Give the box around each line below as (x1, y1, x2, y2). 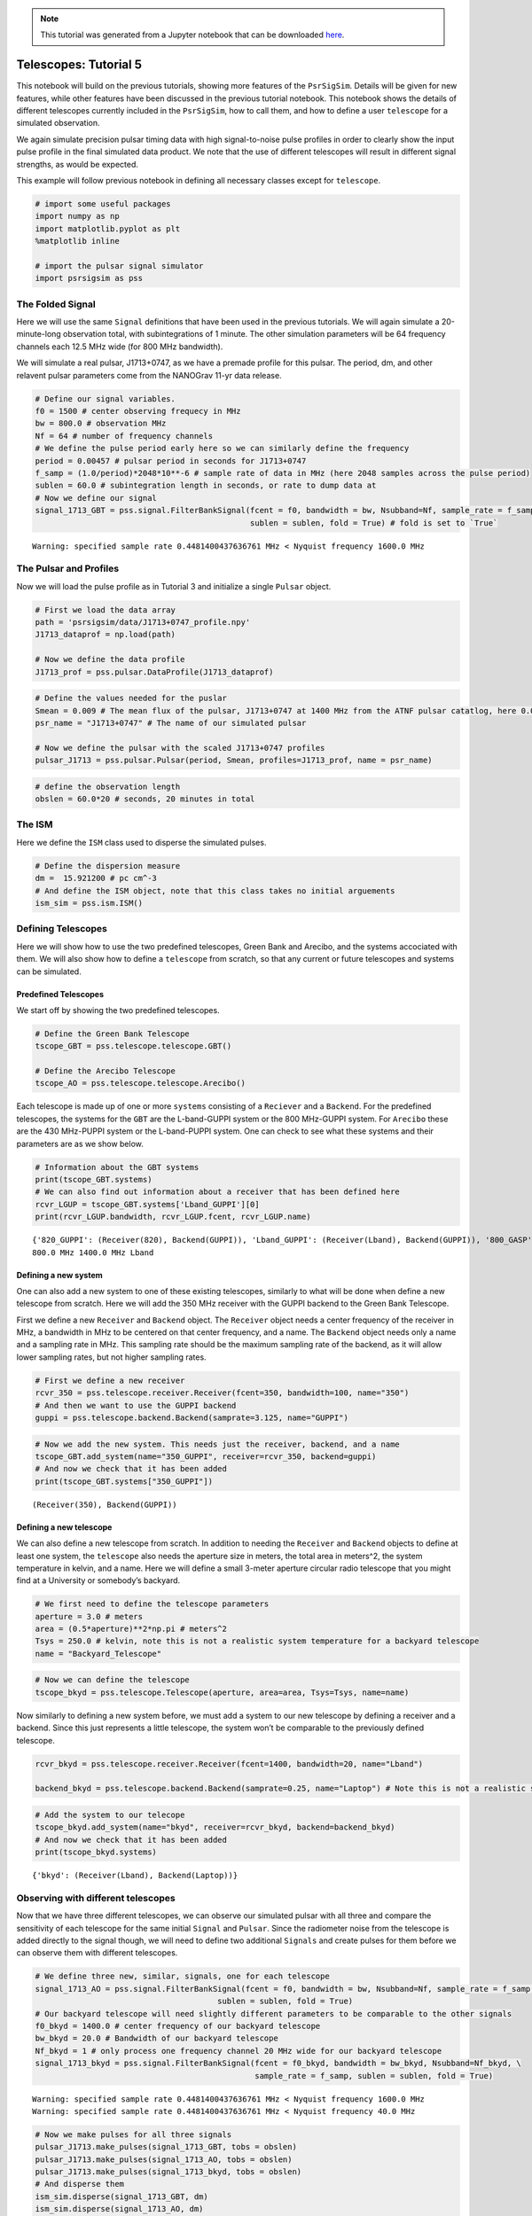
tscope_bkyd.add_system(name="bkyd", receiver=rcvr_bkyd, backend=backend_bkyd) (35, 1822, 395, 1832)
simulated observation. (16, 118, 101, 129)
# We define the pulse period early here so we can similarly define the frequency (35, 443, 410, 454)
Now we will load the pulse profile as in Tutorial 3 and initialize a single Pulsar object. (16, 581, 332, 591)
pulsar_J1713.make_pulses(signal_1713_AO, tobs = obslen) (35, 2154, 293, 2165)
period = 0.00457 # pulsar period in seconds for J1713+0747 (35, 456, 307, 465)
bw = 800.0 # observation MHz (35, 418, 167, 429)
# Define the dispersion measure (35, 861, 181, 870)
